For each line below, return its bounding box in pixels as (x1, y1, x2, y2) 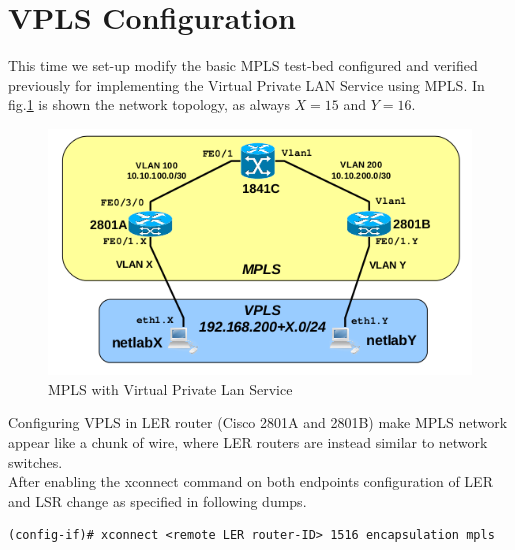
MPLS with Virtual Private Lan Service (48, 378, 293, 399)
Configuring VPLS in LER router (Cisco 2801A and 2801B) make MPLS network (8, 412, 508, 433)
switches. (8, 451, 63, 472)
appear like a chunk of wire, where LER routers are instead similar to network (8, 432, 488, 453)
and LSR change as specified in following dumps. (8, 490, 307, 511)
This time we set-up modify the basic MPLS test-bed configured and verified (8, 55, 478, 76)
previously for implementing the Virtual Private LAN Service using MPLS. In (8, 74, 485, 95)
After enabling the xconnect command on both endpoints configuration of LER (8, 471, 493, 492)
